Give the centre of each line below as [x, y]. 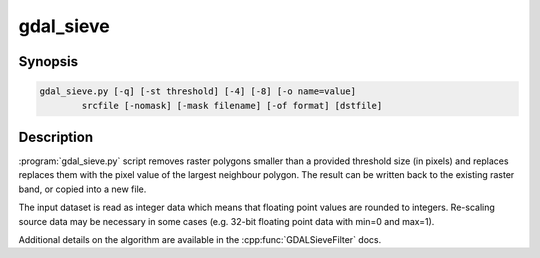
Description [56, 136]
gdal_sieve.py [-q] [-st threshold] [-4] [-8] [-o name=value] [198, 91]
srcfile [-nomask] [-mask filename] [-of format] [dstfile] [232, 105]
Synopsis [48, 61]
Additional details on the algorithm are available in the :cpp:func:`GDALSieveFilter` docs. [200, 239]
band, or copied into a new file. [82, 189]
